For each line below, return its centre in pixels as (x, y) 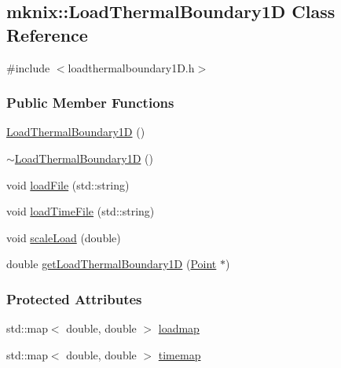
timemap (180, 354)
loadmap (179, 328)
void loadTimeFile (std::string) (81, 211)
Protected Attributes (74, 298)
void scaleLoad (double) (64, 237)
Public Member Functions (90, 103)
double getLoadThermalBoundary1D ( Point (112, 264)
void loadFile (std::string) (68, 184)
